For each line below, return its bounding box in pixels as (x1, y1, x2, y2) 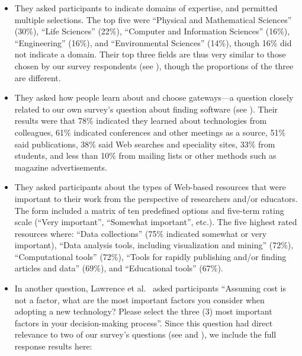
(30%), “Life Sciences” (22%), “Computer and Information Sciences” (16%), (14, 25, 290, 37)
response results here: (14, 340, 92, 352)
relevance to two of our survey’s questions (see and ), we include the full (14, 328, 277, 341)
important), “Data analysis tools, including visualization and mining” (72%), (14, 239, 294, 251)
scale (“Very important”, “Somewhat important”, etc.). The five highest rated (14, 216, 297, 228)
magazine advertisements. (14, 161, 107, 173)
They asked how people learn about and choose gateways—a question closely (14, 91, 294, 104)
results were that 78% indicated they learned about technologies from (14, 114, 267, 127)
